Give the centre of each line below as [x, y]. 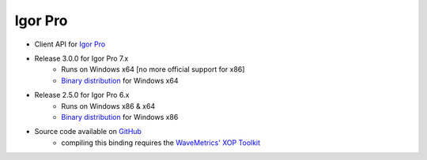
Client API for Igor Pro [70, 44]
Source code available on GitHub [88, 132]
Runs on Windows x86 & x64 [108, 106]
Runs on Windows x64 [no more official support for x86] [153, 69]
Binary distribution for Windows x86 [120, 117]
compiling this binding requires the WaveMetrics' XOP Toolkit [161, 143]
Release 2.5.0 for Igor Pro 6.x [82, 95]
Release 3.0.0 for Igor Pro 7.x [81, 58]
